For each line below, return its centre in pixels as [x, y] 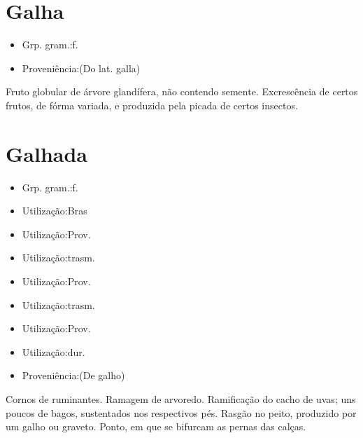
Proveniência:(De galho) [73, 375]
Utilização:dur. [54, 351]
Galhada [47, 153]
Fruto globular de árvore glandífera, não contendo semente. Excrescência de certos [182, 91]
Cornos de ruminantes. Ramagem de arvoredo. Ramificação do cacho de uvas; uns [181, 398]
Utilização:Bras [55, 211]
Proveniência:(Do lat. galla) [81, 68]
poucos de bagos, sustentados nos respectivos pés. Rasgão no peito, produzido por [181, 412]
